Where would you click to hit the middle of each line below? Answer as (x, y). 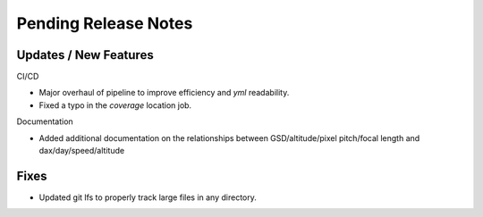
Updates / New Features (85, 55)
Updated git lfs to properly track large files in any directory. (148, 197)
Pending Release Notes (105, 23)
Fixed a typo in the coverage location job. (115, 105)
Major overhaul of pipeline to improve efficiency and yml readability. (164, 93)
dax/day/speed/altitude (82, 151)
